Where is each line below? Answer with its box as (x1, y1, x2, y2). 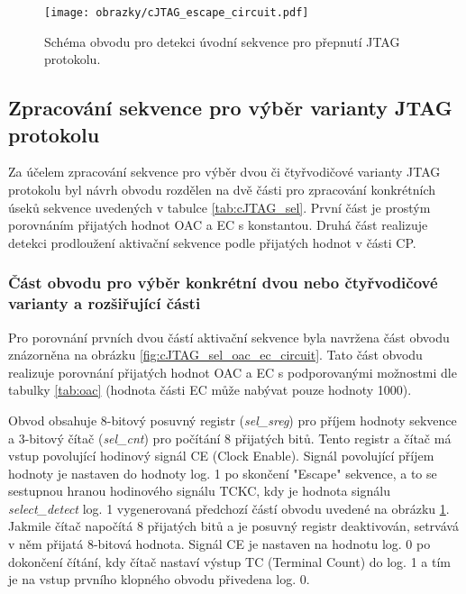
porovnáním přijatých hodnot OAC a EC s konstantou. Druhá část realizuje (8, 215, 428, 234)
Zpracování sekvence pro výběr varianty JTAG (8, 94, 452, 122)
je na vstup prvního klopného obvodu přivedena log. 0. (8, 570, 310, 589)
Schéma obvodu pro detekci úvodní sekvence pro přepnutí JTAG (44, 32, 400, 50)
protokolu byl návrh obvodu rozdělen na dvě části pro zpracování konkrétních (8, 180, 436, 199)
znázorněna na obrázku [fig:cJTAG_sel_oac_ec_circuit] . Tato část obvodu (8, 345, 423, 364)
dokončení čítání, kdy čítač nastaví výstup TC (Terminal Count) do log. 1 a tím (8, 552, 451, 571)
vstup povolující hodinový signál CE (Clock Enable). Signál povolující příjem (8, 446, 434, 465)
